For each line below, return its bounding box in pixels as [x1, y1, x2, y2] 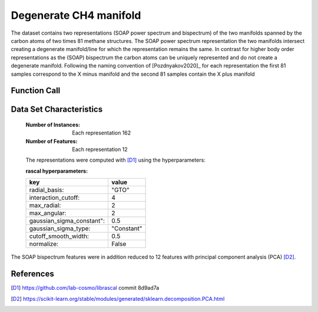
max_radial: [29, 202, 61, 210]
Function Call [11, 86, 61, 96]
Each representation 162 [72, 129, 131, 136]
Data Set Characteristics [11, 105, 103, 115]
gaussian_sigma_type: [29, 224, 91, 233]
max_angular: [29, 209, 67, 217]
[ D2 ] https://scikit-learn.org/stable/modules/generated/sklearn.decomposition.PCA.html [11, 295, 225, 302]
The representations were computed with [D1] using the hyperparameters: [25, 156, 206, 164]
